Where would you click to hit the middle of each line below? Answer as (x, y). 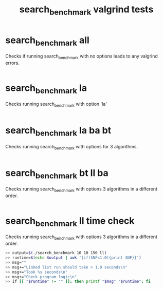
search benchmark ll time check (70, 222)
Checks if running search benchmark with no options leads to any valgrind (81, 56)
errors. (12, 63)
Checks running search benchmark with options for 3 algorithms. (71, 147)
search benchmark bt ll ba (57, 174)
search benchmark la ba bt (58, 131)
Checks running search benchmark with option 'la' (56, 105)
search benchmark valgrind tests (86, 10)
